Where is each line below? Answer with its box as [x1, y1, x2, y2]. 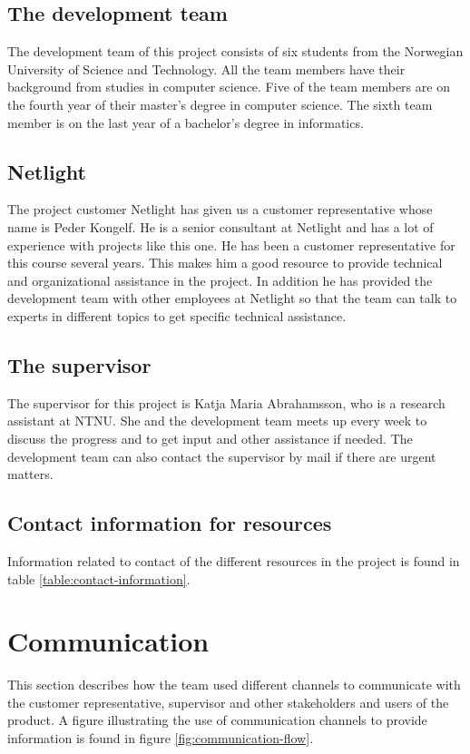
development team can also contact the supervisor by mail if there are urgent [7, 446, 436, 465]
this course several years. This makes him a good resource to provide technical [7, 253, 443, 272]
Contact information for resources [7, 509, 332, 537]
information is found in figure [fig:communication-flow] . [7, 729, 314, 747]
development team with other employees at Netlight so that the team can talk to [7, 289, 457, 308]
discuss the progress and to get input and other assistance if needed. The [7, 428, 413, 447]
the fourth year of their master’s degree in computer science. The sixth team [7, 94, 433, 113]
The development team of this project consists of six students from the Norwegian [7, 42, 464, 61]
